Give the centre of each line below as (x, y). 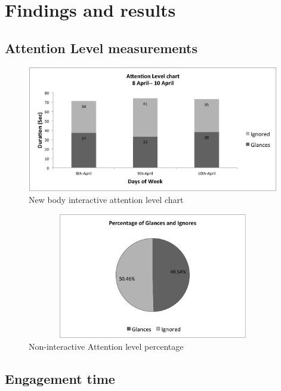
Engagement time (60, 379)
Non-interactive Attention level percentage (106, 347)
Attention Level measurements (101, 47)
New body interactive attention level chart (106, 200)
